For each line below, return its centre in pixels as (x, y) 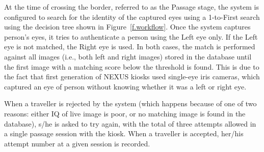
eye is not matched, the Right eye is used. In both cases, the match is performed (130, 47)
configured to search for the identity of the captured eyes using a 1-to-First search (132, 17)
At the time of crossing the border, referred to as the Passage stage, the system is (131, 7)
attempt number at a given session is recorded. (77, 143)
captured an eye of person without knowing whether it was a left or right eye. (125, 86)
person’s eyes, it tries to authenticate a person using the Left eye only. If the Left (131, 36)
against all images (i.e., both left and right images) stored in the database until (128, 56)
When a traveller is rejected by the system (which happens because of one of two (130, 103)
